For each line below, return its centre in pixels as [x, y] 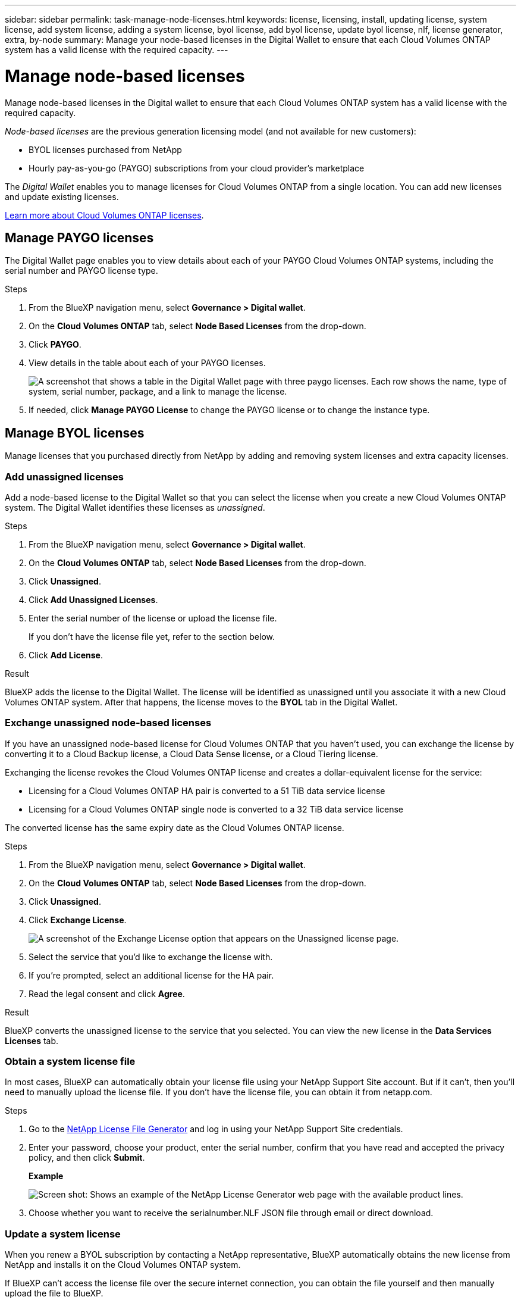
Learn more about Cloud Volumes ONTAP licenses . [104, 215]
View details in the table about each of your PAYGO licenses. [147, 363]
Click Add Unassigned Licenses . [93, 599]
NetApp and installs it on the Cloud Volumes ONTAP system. [123, 1265]
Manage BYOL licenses [75, 433]
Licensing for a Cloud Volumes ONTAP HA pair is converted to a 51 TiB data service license [207, 790]
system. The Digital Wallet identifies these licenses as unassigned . [135, 507]
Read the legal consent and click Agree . [107, 993]
